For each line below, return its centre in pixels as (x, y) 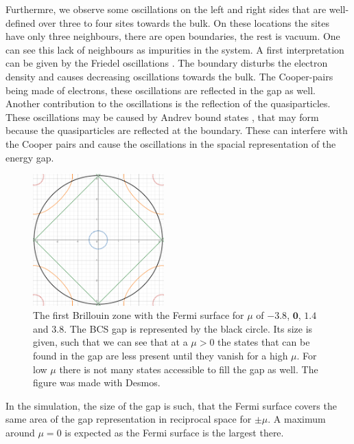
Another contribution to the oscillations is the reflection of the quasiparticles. (168, 103)
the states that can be (264, 342)
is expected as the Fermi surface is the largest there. (174, 432)
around (20, 432)
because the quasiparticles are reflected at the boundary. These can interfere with (177, 130)
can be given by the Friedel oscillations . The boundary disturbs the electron (167, 63)
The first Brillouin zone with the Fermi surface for (139, 315)
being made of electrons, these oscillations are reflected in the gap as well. (161, 90)
